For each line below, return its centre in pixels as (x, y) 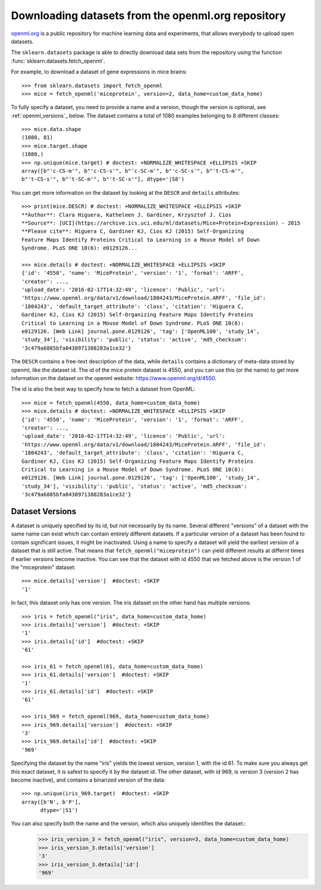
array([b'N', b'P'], (51, 802)
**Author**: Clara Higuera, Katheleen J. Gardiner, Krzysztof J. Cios (127, 215)
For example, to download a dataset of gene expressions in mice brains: (99, 72)
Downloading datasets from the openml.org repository (149, 15)
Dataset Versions (44, 511)
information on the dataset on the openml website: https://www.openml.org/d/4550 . (114, 378)
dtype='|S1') (59, 810)
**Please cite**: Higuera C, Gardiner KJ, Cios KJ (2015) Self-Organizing (133, 231)
